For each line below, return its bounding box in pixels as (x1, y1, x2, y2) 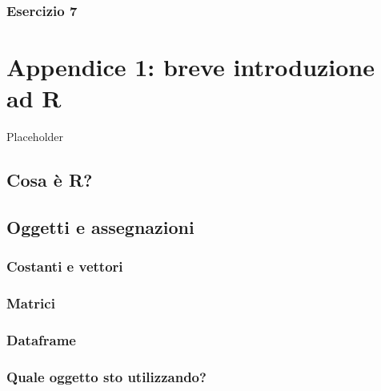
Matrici (6, 293, 55, 313)
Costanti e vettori (6, 256, 123, 276)
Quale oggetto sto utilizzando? (6, 366, 207, 386)
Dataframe (6, 329, 76, 349)
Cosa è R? (6, 167, 93, 192)
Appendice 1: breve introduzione (6, 50, 375, 83)
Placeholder (6, 128, 64, 145)
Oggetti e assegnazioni (6, 214, 195, 239)
